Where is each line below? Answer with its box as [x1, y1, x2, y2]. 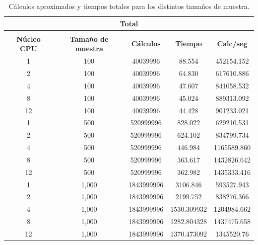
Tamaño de [69, 33, 109, 44]
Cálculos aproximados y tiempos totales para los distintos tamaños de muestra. [8, 1, 250, 11]
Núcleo [16, 33, 41, 44]
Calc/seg [217, 38, 248, 49]
